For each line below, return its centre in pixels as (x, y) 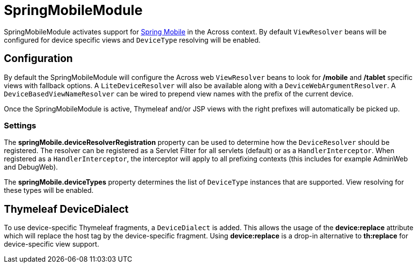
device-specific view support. (52, 244)
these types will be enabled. (49, 190)
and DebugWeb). (31, 167)
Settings (20, 125)
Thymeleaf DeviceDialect (66, 209)
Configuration (38, 59)
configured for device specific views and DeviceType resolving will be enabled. (132, 40)
